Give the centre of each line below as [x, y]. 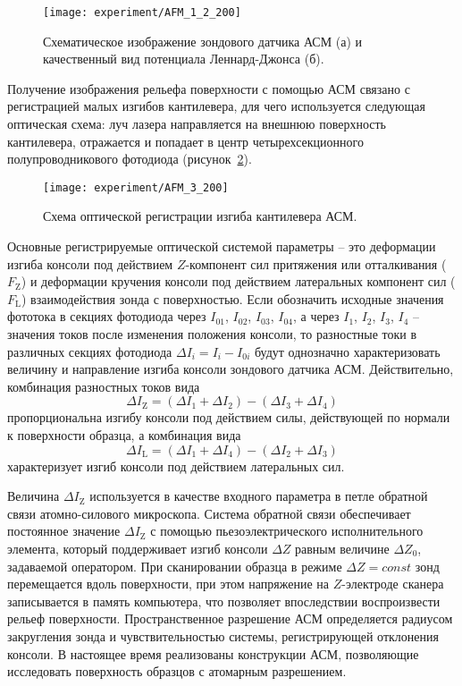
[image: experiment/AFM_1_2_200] [142, 13]
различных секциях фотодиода [90, 351]
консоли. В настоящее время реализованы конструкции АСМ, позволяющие [213, 653]
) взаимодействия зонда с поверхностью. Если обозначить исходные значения [232, 298]
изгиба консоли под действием [90, 263]
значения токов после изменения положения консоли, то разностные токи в [212, 334]
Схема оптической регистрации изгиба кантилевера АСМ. [200, 216]
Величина [34, 496]
